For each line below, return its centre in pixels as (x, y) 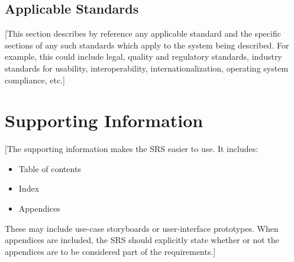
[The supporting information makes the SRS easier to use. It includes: (132, 149)
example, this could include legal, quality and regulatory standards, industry (143, 56)
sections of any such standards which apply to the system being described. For (147, 45)
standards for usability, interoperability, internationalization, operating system (147, 68)
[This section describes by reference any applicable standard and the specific (143, 33)
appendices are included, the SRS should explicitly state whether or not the (142, 240)
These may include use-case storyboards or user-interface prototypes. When (142, 228)
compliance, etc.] (35, 80)
